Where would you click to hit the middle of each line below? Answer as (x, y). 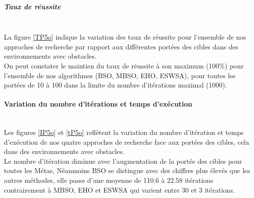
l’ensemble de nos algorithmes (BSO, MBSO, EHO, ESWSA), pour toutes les (120, 75)
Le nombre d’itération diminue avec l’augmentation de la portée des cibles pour (123, 161)
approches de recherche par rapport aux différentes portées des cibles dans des (121, 46)
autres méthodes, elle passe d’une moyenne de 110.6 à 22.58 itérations (109, 180)
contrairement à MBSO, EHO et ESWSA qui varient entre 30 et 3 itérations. (119, 189)
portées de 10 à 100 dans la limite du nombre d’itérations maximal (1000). (115, 85)
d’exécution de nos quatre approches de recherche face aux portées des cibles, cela (127, 142)
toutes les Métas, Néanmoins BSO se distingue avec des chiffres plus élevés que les (127, 170)
